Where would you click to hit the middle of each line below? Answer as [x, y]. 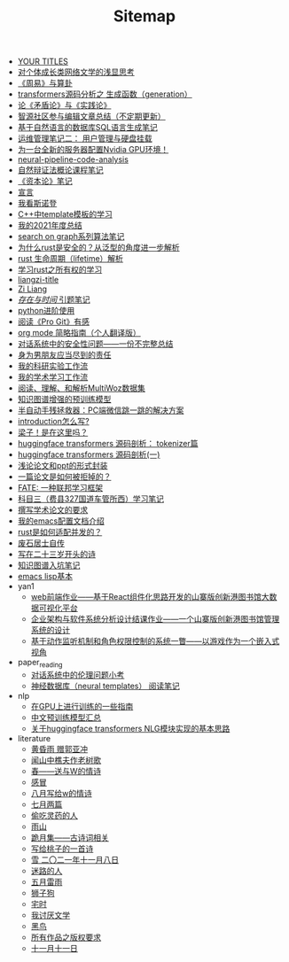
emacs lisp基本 [45, 577]
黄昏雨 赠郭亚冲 [59, 749]
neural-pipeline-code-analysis [73, 159]
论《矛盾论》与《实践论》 [64, 105]
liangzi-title [38, 280]
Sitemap [144, 16]
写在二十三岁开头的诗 [56, 555]
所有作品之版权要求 [66, 937]
